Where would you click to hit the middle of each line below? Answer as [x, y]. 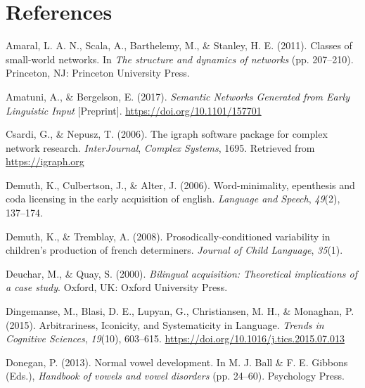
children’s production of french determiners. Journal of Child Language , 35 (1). [174, 250]
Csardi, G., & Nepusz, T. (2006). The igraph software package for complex [167, 134]
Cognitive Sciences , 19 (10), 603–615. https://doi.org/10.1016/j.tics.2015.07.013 [175, 338]
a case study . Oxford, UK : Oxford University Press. [117, 287]
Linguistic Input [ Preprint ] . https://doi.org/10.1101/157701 [134, 110]
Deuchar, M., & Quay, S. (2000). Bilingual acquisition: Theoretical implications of [182, 273]
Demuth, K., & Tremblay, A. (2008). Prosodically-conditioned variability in [168, 236]
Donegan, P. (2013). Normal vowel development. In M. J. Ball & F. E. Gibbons [177, 362]
